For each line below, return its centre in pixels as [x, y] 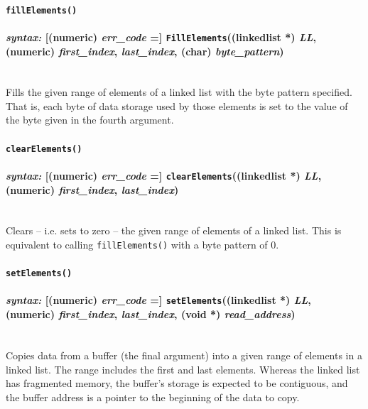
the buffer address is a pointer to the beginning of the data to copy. [153, 397]
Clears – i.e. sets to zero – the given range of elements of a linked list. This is [174, 230]
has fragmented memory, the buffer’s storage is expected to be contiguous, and [177, 383]
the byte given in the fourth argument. [90, 120]
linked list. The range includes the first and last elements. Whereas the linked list [183, 369]
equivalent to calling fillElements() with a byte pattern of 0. [142, 244]
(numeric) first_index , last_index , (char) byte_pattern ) [145, 51]
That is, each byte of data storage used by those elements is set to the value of [177, 105]
